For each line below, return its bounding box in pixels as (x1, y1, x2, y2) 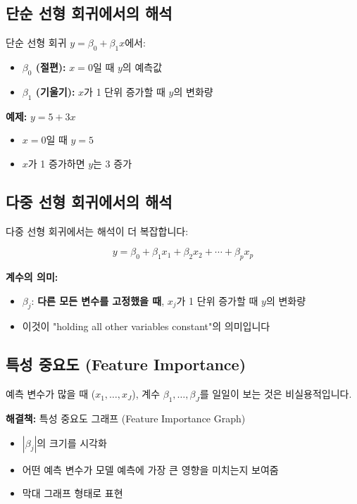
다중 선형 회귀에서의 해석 (6, 190, 173, 212)
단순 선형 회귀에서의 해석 (6, 2, 173, 24)
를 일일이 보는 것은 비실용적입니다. (199, 386, 352, 401)
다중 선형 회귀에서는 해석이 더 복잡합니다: (6, 223, 189, 238)
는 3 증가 (93, 156, 132, 170)
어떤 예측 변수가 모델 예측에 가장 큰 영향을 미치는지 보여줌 (22, 462, 279, 477)
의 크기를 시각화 (37, 435, 107, 450)
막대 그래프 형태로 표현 (22, 486, 123, 500)
